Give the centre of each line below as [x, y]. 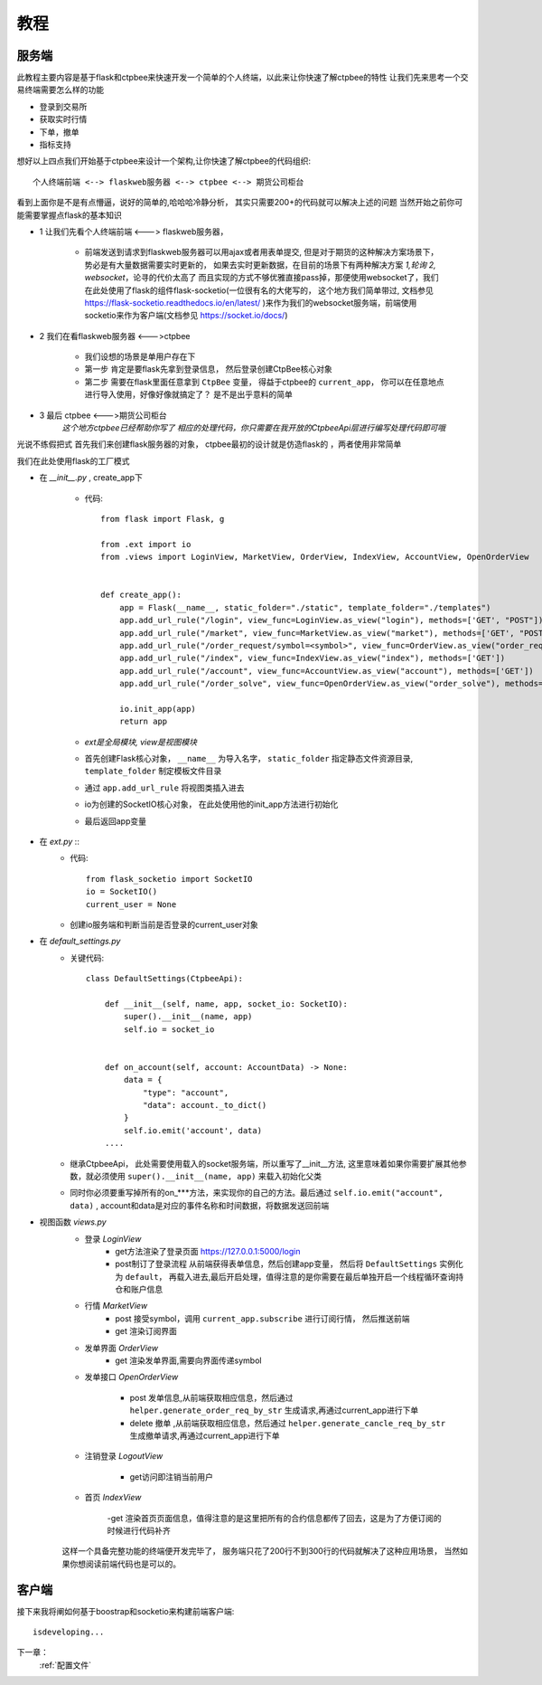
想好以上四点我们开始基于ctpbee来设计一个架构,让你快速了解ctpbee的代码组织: [164, 161]
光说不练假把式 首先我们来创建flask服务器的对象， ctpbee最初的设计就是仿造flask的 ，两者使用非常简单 [209, 444]
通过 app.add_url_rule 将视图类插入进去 [164, 788]
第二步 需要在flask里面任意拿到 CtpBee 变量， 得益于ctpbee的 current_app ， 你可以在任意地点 [264, 382]
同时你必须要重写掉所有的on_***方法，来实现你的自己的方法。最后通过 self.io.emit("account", [257, 1193]
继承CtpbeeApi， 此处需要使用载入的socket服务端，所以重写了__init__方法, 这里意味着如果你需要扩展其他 [265, 1163]
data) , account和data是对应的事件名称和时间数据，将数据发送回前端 [200, 1205]
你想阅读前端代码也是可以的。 [125, 1564]
